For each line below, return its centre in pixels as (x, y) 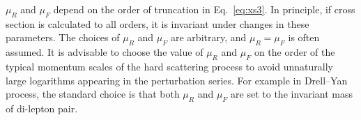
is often (304, 37)
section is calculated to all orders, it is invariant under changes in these (158, 23)
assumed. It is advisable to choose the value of (105, 52)
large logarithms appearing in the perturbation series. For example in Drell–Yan (177, 80)
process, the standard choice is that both (93, 94)
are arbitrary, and (208, 37)
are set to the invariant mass (292, 94)
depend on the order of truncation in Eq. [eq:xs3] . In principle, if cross (204, 9)
